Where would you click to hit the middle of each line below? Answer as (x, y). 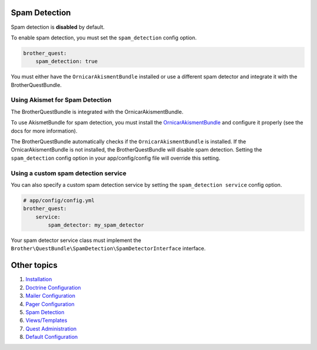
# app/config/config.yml (59, 200)
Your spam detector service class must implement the (76, 240)
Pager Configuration (50, 304)
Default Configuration (52, 337)
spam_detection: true (67, 61)
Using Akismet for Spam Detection (61, 100)
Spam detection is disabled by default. (58, 27)
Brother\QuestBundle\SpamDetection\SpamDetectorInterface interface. (108, 248)
